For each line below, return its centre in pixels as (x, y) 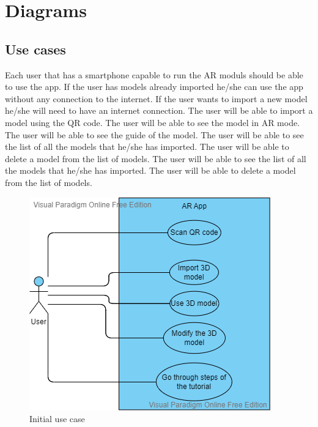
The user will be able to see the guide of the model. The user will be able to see (154, 134)
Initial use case (57, 419)
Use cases (35, 49)
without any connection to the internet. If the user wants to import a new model (156, 98)
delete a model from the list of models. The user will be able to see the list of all (156, 158)
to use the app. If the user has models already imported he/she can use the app (154, 87)
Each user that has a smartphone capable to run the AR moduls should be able (154, 74)
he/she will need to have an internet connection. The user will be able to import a (159, 110)
